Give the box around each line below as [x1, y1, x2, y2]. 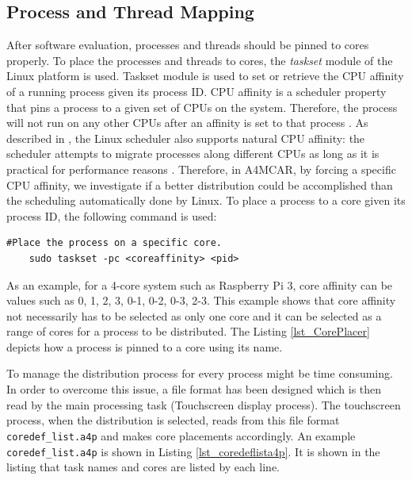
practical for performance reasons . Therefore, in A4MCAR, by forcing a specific [6, 160, 396, 177]
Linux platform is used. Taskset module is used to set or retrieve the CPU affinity [6, 67, 404, 84]
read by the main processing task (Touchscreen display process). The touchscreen [6, 396, 401, 413]
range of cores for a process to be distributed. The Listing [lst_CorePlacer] [6, 323, 370, 340]
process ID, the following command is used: [6, 207, 217, 224]
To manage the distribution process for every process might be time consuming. [6, 365, 393, 382]
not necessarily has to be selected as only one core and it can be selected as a [6, 307, 382, 324]
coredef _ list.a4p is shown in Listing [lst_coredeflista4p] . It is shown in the [6, 443, 380, 459]
